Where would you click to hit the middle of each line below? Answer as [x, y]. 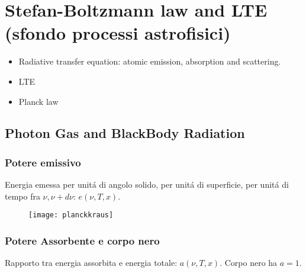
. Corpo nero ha [249, 263]
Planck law [38, 101]
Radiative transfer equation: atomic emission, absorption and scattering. [150, 61]
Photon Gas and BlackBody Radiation [125, 133]
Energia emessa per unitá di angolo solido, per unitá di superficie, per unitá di [147, 184]
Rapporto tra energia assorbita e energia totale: [91, 263]
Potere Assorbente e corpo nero [82, 240]
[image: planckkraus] [71, 215]
